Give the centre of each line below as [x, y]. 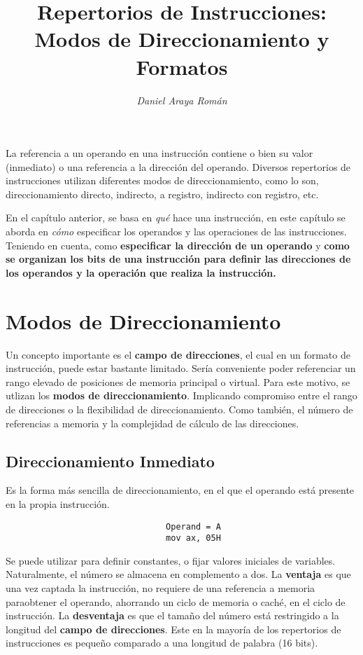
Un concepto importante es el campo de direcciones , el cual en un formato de [178, 354]
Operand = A [193, 526]
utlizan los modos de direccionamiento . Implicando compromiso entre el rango [181, 395]
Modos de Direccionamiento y [182, 39]
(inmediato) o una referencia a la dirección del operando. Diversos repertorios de [178, 166]
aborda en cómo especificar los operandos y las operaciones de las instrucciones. [176, 232]
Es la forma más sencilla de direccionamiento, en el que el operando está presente [180, 490]
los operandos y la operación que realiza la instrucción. [141, 272]
